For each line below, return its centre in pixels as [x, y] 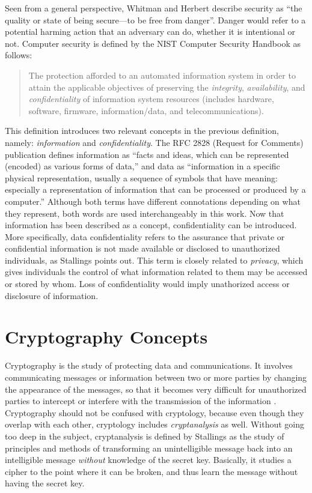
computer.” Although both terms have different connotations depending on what [153, 201]
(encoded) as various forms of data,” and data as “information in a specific [142, 166]
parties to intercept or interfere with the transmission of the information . [141, 401]
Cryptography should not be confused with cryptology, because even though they [154, 412]
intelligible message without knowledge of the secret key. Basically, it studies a [148, 460]
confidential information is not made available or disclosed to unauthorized [142, 248]
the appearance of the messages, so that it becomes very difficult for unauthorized [156, 389]
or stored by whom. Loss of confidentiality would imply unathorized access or [147, 284]
